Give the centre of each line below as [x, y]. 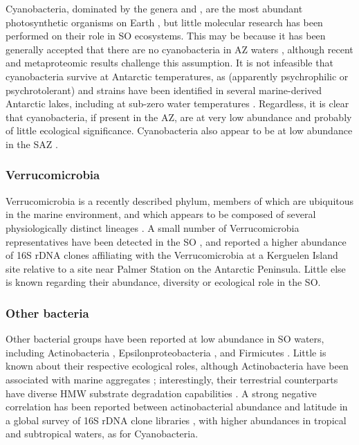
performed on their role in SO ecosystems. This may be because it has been [166, 36]
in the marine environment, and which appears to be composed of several [161, 214]
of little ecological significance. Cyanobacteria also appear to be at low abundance [179, 130]
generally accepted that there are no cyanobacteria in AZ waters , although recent [179, 49]
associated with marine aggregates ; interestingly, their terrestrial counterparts [172, 379]
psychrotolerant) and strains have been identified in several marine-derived [164, 90]
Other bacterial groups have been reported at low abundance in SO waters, [165, 339]
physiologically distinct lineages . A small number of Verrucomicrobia [153, 227]
